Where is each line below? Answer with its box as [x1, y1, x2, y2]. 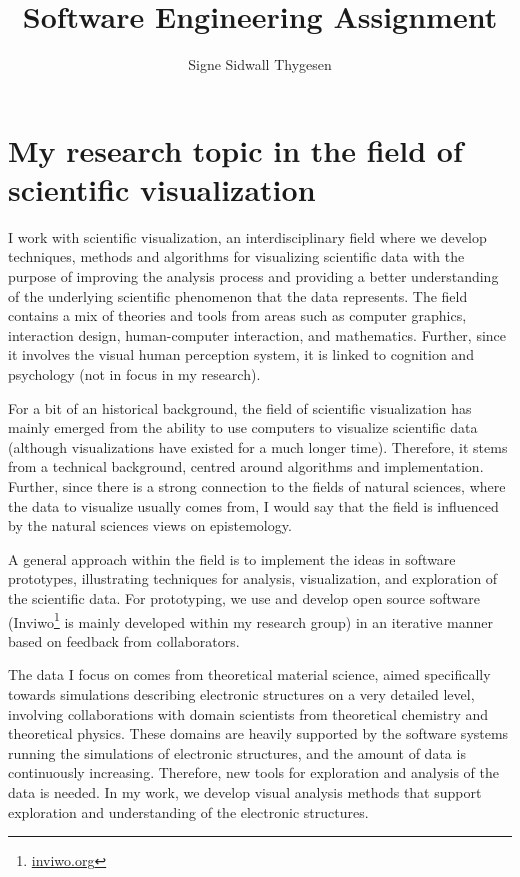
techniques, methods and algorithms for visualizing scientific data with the [8, 246, 465, 267]
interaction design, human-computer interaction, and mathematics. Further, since [8, 324, 507, 345]
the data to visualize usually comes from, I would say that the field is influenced [8, 495, 499, 516]
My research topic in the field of [8, 129, 463, 170]
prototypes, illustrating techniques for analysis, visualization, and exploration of [8, 568, 498, 589]
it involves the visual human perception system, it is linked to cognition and [8, 344, 474, 365]
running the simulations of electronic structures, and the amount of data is [8, 742, 466, 763]
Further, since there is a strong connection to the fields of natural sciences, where [8, 475, 506, 496]
